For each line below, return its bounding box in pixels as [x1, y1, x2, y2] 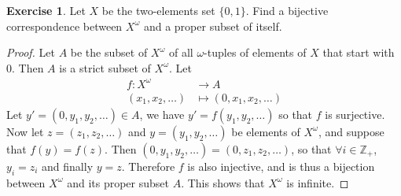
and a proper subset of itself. [143, 17, 282, 34]
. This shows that [181, 174, 265, 190]
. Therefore [121, 157, 175, 174]
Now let [6, 123, 44, 139]
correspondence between [6, 17, 123, 34]
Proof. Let [6, 44, 55, 61]
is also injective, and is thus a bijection [187, 157, 375, 174]
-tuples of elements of [204, 44, 307, 61]
